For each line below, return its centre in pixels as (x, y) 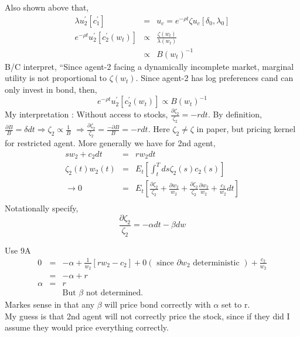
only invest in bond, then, (51, 89)
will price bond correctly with (158, 304)
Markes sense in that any (50, 304)
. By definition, (235, 114)
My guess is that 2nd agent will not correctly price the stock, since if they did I (147, 316)
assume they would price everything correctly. (87, 327)
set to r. (236, 304)
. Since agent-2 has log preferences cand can (214, 78)
